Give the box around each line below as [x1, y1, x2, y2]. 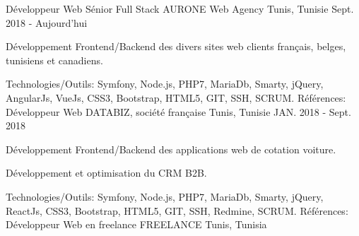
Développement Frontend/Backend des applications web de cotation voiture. [6, 141, 336, 156]
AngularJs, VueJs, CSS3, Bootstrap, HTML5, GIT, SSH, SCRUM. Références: [6, 90, 346, 105]
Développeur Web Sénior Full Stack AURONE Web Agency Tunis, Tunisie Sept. [6, 1, 354, 16]
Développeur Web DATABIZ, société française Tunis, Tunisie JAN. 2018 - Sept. [6, 104, 351, 119]
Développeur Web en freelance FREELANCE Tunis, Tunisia [6, 217, 267, 232]
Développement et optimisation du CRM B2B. [6, 165, 207, 180]
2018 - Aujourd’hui [6, 15, 88, 30]
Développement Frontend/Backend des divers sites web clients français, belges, [6, 39, 346, 54]
